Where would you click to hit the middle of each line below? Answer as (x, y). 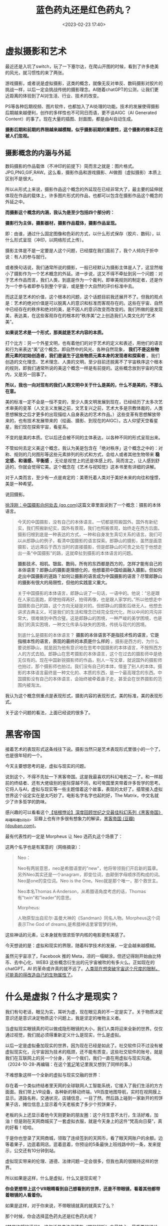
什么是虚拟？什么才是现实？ (62, 997)
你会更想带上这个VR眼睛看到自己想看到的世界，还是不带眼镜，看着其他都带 (83, 1189)
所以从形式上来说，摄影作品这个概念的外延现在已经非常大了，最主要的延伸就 (84, 189)
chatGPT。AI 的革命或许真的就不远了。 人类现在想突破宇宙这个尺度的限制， (82, 969)
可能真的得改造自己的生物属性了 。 (40, 975)
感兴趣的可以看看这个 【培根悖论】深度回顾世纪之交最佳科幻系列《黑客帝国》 (84, 812)
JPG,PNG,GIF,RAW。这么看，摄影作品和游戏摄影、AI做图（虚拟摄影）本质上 (83, 172)
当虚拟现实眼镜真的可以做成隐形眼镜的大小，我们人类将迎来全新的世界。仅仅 (84, 1029)
